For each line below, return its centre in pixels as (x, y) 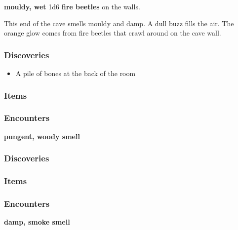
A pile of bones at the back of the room (76, 73)
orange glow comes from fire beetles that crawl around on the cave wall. (113, 33)
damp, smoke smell (37, 222)
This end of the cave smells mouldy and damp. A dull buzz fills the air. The (119, 23)
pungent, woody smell (42, 136)
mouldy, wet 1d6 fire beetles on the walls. (72, 6)
